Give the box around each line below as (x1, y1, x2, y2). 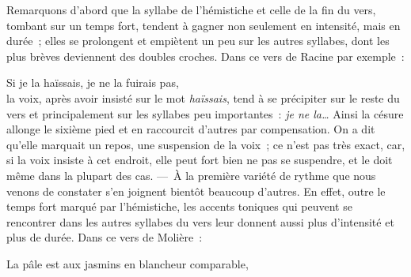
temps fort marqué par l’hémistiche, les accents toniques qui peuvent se (6, 198, 352, 215)
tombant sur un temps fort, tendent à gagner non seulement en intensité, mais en (6, 17, 401, 33)
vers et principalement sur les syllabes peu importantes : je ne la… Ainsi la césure (6, 105, 404, 122)
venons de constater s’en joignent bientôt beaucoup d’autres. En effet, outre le (6, 182, 386, 199)
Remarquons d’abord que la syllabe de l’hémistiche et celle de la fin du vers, (6, 2, 376, 17)
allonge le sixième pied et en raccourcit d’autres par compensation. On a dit (6, 121, 375, 137)
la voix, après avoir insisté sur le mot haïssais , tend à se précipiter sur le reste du (6, 89, 400, 106)
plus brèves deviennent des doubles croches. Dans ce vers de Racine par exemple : (6, 47, 405, 64)
